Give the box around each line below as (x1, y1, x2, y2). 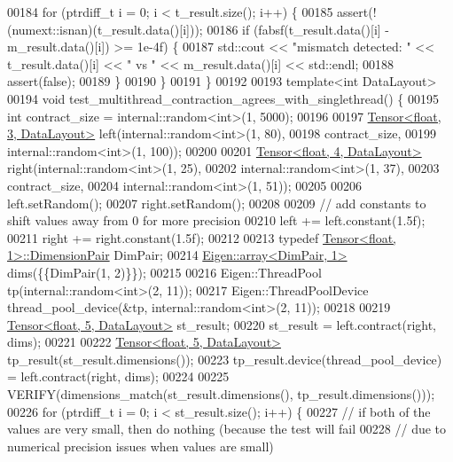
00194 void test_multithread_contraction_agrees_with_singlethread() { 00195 (7, 89, 439, 107)
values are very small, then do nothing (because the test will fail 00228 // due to (7, 419, 447, 438)
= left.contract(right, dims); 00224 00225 (7, 367, 230, 386)
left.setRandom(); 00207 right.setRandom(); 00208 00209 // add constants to (7, 193, 426, 212)
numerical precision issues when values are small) (7, 436, 274, 455)
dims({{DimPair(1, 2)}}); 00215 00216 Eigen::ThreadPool (7, 262, 322, 281)
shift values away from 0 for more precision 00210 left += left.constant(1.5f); (7, 211, 426, 230)
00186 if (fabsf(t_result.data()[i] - (207, 20, 389, 38)
